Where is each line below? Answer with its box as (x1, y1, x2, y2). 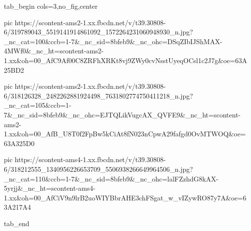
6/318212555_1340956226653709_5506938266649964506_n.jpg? (4, 164, 193, 174)
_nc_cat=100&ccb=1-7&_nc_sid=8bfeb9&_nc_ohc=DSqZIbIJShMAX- (4, 36, 222, 46)
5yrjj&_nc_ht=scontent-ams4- (4, 183, 96, 193)
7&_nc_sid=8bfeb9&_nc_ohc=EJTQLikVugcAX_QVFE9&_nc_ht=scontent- (4, 109, 241, 119)
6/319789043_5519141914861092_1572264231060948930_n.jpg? (4, 27, 193, 37)
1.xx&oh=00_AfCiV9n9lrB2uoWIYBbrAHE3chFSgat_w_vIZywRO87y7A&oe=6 (4, 192, 247, 202)
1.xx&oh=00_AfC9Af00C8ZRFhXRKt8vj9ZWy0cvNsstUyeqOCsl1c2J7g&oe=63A (4, 55, 247, 65)
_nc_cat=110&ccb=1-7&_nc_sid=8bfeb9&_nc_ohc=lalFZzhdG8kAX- (4, 173, 219, 183)
